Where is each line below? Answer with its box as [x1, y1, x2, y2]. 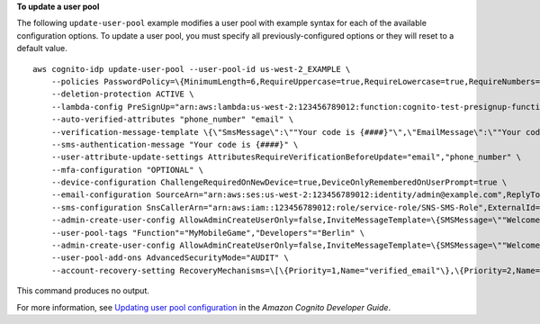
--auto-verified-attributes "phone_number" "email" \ [50, 114, 294, 125]
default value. [16, 43, 67, 54]
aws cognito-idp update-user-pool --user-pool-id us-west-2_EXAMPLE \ [32, 64, 351, 74]
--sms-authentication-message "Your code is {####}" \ [50, 139, 299, 149]
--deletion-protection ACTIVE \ [50, 89, 194, 99]
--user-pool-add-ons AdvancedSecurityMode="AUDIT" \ [50, 253, 290, 263]
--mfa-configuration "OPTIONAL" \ [50, 165, 204, 175]
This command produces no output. [16, 285, 150, 296]
